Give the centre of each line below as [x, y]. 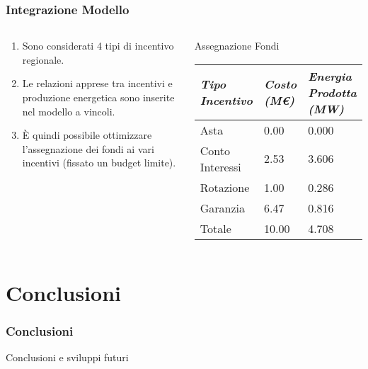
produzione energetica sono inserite [98, 97]
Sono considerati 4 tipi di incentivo [98, 46]
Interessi [220, 166]
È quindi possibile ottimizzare [87, 135]
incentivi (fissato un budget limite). [99, 163]
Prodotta [333, 92]
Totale [215, 228]
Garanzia [223, 208]
